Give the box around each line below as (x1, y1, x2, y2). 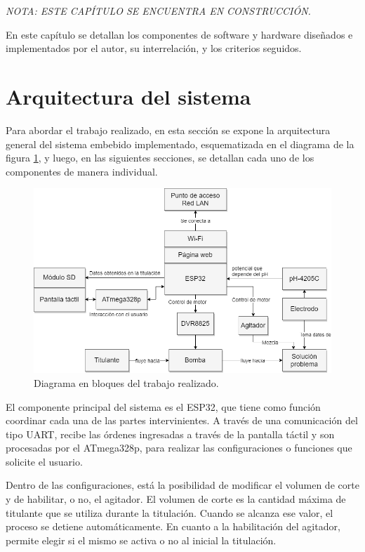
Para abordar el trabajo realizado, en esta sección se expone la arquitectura (6, 122, 331, 137)
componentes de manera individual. (6, 164, 158, 178)
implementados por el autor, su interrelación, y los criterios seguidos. (6, 41, 302, 55)
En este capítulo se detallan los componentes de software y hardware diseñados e (6, 27, 353, 41)
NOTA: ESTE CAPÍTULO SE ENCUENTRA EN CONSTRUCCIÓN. (6, 4, 311, 18)
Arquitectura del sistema (6, 81, 251, 110)
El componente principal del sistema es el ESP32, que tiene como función (6, 399, 321, 414)
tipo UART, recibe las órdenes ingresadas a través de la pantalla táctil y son (6, 426, 335, 441)
